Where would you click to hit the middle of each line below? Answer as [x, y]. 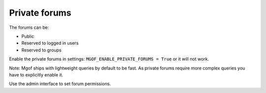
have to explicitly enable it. [36, 75]
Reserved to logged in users [50, 43]
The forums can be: [29, 27]
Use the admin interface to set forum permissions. [60, 84]
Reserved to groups [41, 50]
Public [28, 36]
